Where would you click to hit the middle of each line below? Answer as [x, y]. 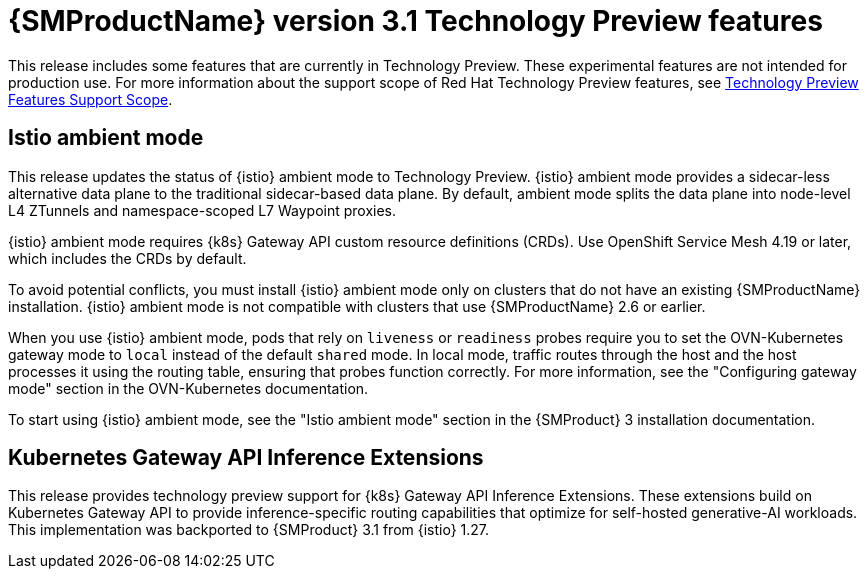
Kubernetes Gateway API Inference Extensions [246, 458]
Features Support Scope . [90, 99]
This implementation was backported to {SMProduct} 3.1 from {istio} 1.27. [249, 530]
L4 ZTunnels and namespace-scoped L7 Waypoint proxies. [202, 210]
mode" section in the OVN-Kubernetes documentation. [188, 388]
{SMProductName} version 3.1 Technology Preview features [415, 21]
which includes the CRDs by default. [127, 258]
